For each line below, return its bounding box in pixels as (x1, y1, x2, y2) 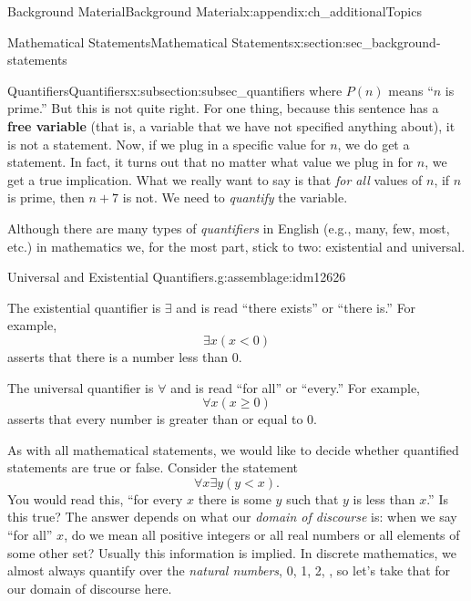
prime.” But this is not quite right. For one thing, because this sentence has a (7, 98, 439, 118)
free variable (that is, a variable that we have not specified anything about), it (7, 116, 456, 135)
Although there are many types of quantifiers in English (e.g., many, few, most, (7, 218, 450, 237)
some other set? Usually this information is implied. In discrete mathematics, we (7, 543, 456, 562)
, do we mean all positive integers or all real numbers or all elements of (64, 525, 460, 544)
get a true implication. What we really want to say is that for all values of (7, 170, 423, 189)
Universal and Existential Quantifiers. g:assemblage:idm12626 (7, 267, 346, 286)
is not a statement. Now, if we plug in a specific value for (7, 134, 326, 153)
